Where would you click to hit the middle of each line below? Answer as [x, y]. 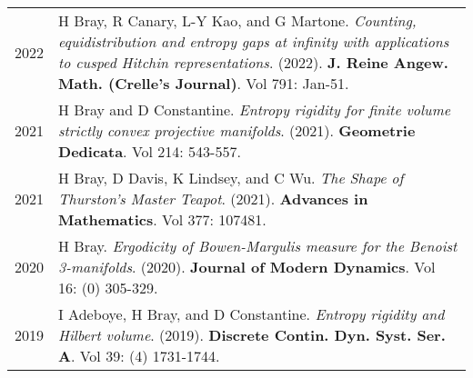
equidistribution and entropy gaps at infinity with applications [254, 41]
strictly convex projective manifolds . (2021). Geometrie [237, 130]
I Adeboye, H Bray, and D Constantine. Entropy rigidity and [252, 314]
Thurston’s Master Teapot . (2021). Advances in [213, 199]
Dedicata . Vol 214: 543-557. [150, 151]
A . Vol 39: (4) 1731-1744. [139, 356]
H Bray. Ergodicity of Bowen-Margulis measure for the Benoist [258, 246]
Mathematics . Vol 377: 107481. [162, 219]
